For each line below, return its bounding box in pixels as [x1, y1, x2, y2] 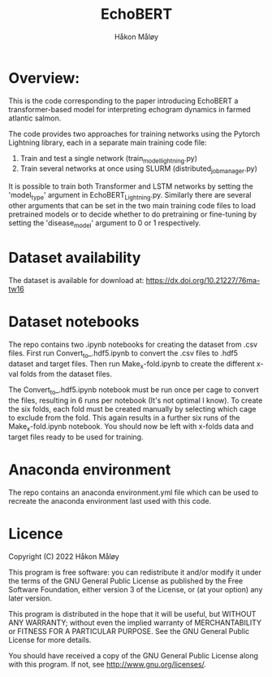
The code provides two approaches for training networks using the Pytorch [8, 129, 261, 138]
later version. [8, 593, 53, 603]
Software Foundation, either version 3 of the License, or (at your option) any [8, 584, 263, 594]
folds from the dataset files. [19, 369, 112, 379]
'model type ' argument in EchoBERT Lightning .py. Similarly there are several [8, 190, 252, 202]
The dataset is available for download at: [8, 275, 145, 285]
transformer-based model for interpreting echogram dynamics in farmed [8, 104, 251, 114]
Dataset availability [8, 249, 141, 267]
